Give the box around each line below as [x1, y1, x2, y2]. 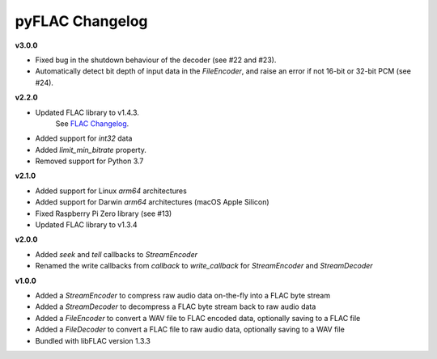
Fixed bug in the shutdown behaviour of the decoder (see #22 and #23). [35, 55, 277, 65]
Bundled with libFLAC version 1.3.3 [35, 336, 151, 345]
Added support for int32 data [35, 133, 133, 143]
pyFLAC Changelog [15, 12, 149, 30]
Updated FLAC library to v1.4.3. [35, 108, 139, 117]
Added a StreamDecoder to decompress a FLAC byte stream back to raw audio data [35, 302, 316, 311]
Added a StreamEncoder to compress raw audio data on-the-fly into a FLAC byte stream [35, 290, 331, 300]
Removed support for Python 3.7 [35, 156, 144, 166]
